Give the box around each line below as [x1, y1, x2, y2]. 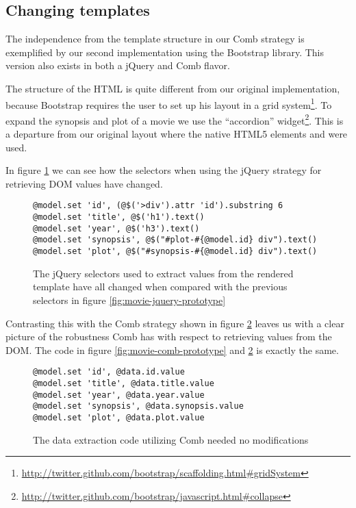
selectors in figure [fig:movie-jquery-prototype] [33, 292, 226, 307]
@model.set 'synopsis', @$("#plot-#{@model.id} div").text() [33, 235, 318, 245]
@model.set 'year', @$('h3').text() [33, 223, 200, 233]
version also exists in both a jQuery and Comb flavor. [5, 58, 230, 73]
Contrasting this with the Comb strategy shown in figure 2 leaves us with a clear [5, 316, 344, 330]
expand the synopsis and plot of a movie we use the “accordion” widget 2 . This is [5, 111, 344, 127]
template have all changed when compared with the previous [33, 279, 288, 294]
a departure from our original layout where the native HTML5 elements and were [5, 127, 348, 141]
